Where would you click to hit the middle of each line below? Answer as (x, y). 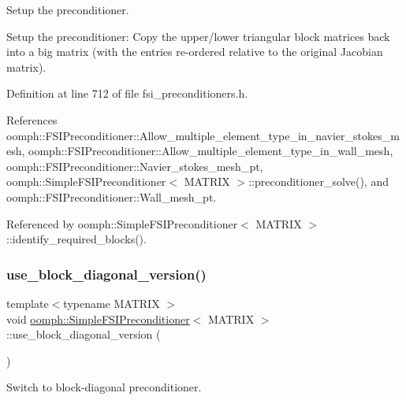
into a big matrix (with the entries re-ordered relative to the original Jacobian (195, 52)
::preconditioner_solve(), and (319, 181)
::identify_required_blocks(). (76, 239)
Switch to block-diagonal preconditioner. (104, 387)
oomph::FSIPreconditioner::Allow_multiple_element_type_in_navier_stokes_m (203, 135)
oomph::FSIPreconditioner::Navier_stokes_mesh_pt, (135, 166)
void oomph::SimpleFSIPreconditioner (98, 319)
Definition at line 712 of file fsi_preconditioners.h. (127, 93)
